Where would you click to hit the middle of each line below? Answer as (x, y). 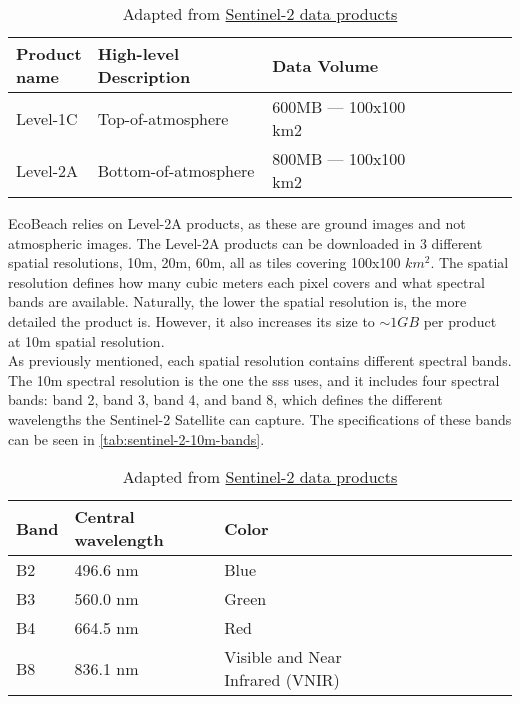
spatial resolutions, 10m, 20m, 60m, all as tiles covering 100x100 (204, 262)
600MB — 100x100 (339, 106)
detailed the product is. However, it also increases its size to (191, 320)
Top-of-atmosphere (163, 118)
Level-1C (47, 118)
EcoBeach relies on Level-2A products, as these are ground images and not (237, 223)
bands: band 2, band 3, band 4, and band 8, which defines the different (225, 399)
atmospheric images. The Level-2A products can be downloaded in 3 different (245, 242)
